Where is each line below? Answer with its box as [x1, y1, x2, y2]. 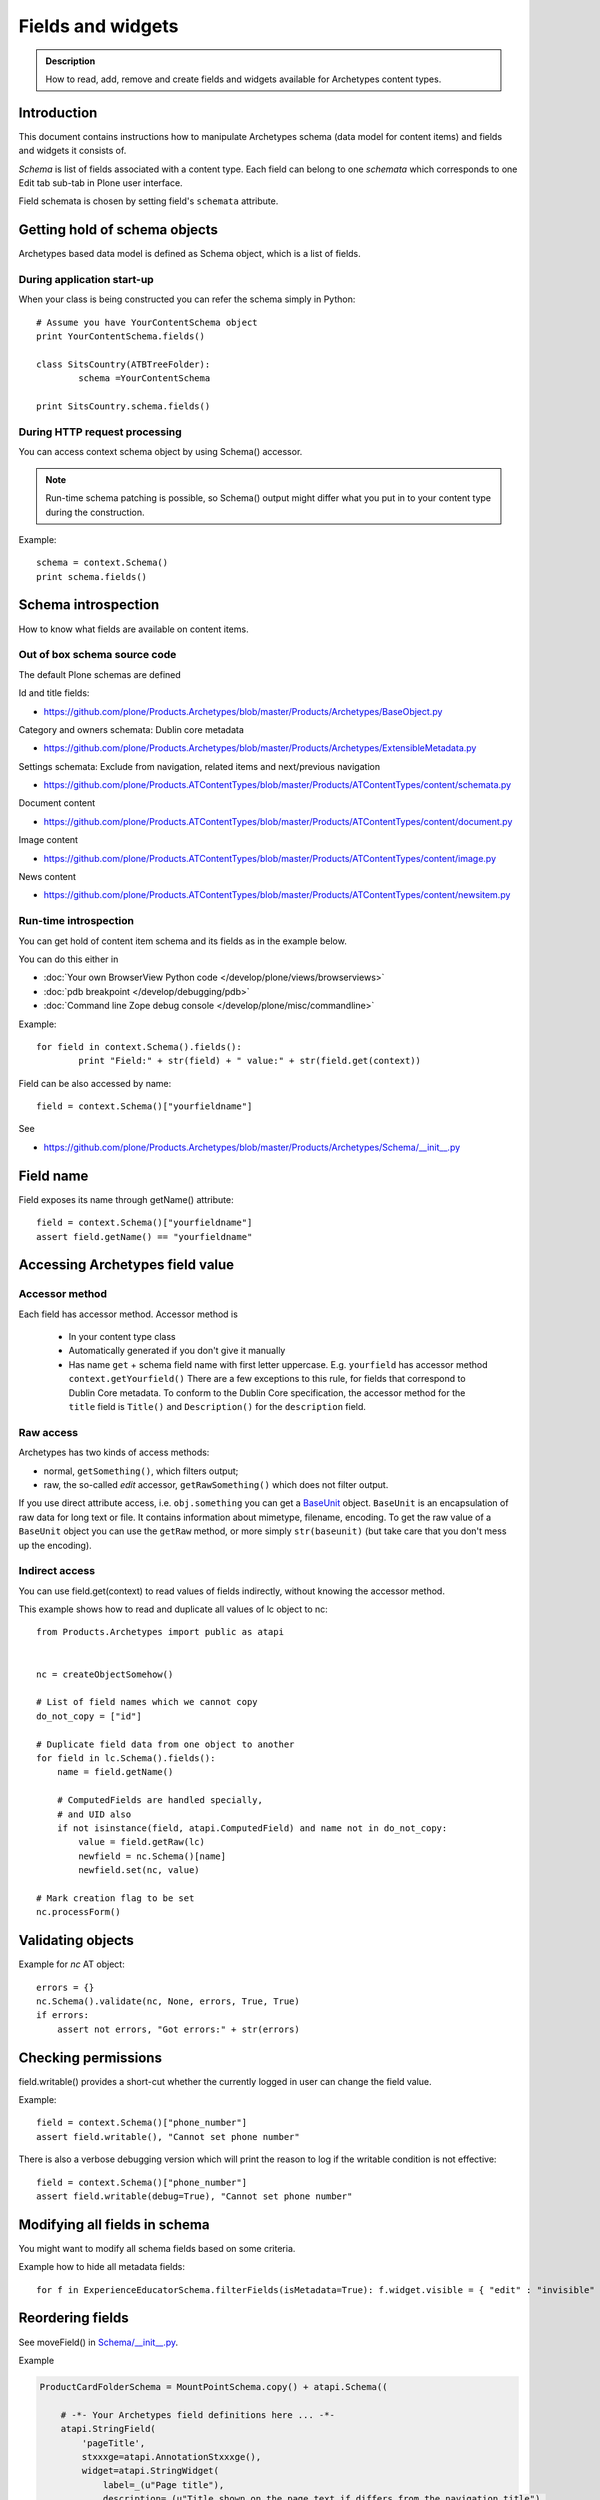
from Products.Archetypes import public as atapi [36, 1626, 285, 1638]
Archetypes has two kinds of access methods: [18, 1446, 210, 1459]
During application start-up [18, 273, 154, 287]
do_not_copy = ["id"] [36, 1710, 142, 1722]
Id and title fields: [18, 687, 90, 699]
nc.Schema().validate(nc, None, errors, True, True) [36, 1995, 300, 2007]
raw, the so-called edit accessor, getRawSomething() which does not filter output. [43, 1478, 389, 1490]
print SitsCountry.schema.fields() [36, 401, 211, 412]
